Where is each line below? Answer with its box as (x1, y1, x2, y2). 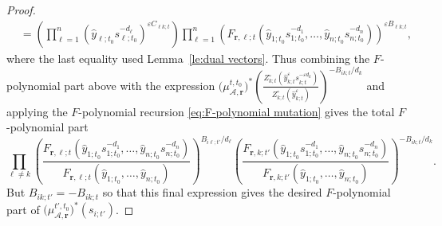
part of (6, 201, 40, 217)
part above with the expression (64, 76, 215, 93)
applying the (6, 103, 68, 119)
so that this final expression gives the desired (102, 184, 322, 201)
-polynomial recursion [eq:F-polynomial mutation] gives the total (78, 103, 395, 119)
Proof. (6, 2, 36, 18)
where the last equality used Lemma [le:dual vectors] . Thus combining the (6, 49, 370, 66)
